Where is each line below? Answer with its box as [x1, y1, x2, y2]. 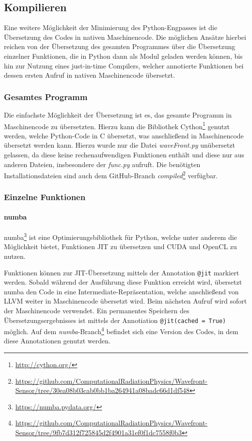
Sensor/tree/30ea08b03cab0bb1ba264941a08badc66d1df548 [15, 385, 189, 395]
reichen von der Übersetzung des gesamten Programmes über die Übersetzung [4, 41, 236, 51]
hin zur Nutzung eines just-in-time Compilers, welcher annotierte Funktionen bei [4, 60, 244, 70]
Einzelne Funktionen [4, 191, 86, 203]
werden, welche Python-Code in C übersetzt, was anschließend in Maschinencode [4, 130, 244, 140]
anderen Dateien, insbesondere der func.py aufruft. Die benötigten [4, 159, 201, 169]
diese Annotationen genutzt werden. [4, 336, 110, 346]
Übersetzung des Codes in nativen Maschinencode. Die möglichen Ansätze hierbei [4, 32, 246, 42]
